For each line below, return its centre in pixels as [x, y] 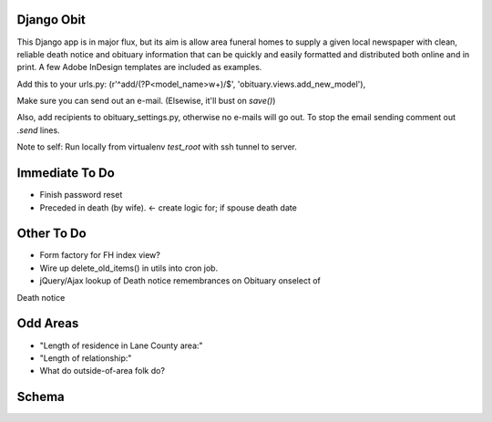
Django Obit [51, 20]
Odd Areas [48, 324]
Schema [41, 397]
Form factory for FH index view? [100, 255]
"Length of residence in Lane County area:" [122, 345]
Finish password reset [81, 195]
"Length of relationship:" [86, 358]
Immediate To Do [66, 173]
